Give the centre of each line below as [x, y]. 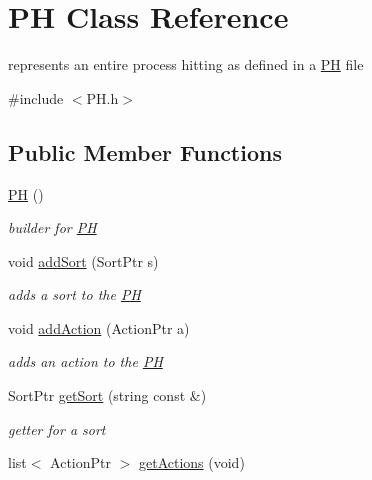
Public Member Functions [145, 151]
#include [36, 97]
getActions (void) [191, 462]
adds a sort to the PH [74, 294]
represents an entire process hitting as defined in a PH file [186, 64]
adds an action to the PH [85, 361]
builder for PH [52, 227]
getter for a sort [57, 428]
